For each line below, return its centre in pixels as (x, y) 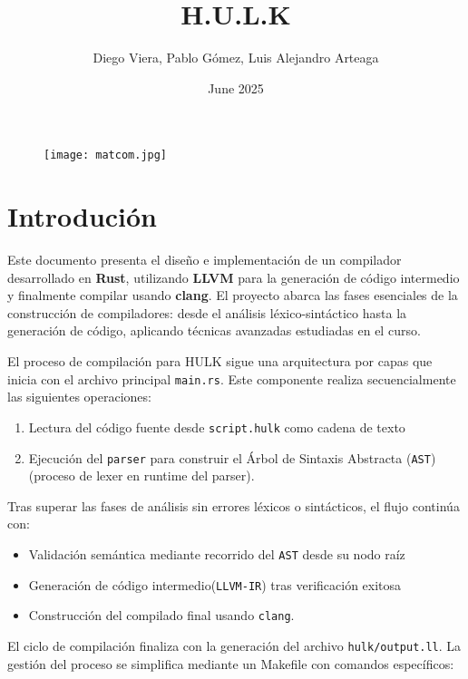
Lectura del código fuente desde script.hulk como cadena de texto (217, 427)
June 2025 (236, 87)
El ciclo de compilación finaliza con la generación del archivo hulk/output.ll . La (234, 645)
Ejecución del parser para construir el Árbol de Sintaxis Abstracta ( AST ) (232, 457)
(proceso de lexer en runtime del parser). (141, 475)
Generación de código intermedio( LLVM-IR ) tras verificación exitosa (215, 584)
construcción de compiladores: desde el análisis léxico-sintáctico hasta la (207, 312)
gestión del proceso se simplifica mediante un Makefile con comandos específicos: (231, 663)
